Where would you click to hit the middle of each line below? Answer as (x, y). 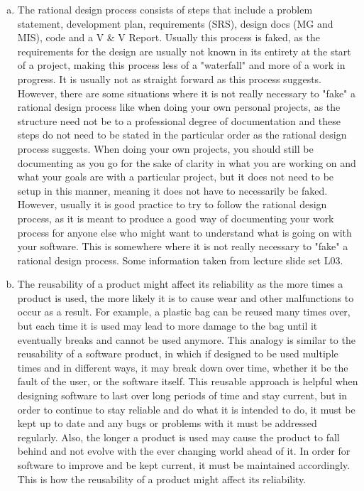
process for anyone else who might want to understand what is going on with (184, 232)
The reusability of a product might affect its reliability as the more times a (180, 284)
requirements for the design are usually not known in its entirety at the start (184, 51)
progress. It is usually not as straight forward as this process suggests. (169, 79)
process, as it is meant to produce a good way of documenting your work (176, 218)
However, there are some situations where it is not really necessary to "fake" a (186, 93)
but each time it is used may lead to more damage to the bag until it (167, 326)
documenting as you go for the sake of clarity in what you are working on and (187, 162)
